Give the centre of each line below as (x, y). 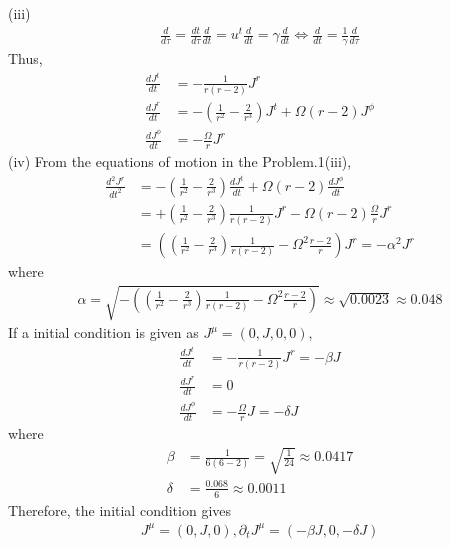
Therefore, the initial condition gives (120, 509)
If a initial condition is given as (103, 332)
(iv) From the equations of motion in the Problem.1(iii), (180, 161)
